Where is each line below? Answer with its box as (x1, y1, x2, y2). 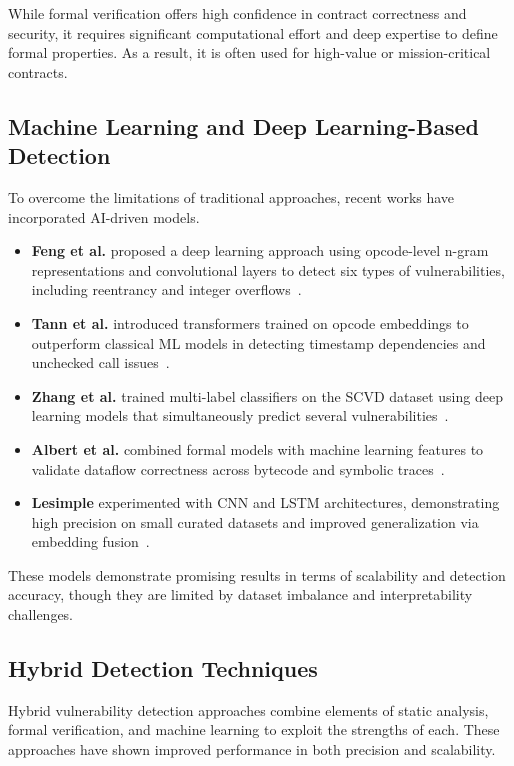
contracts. (8, 61, 68, 82)
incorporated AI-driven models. (8, 206, 200, 227)
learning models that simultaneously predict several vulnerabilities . (31, 405, 449, 426)
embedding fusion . (31, 531, 150, 552)
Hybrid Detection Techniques (8, 653, 318, 684)
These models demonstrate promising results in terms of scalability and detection (8, 564, 506, 585)
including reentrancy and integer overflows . (31, 279, 302, 300)
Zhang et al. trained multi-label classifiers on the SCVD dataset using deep (31, 385, 503, 406)
